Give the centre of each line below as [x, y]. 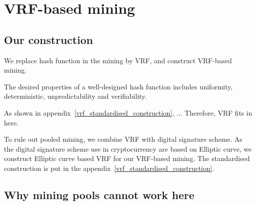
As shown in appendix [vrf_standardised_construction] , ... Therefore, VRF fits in [128, 112]
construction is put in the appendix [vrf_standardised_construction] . [109, 168]
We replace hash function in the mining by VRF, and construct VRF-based [118, 60]
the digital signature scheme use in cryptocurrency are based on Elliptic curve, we [128, 148]
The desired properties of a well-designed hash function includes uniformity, [118, 86]
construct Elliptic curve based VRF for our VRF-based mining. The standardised [127, 158]
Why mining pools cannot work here [99, 194]
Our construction [49, 39]
